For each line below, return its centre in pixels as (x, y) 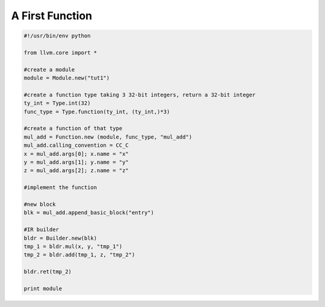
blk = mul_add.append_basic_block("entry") (89, 213)
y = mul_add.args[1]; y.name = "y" (76, 162)
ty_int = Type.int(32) (57, 103)
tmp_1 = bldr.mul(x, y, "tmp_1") (73, 246)
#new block (40, 204)
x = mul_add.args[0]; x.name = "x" (76, 154)
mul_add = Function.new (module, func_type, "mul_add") (108, 137)
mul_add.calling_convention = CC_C (76, 145)
